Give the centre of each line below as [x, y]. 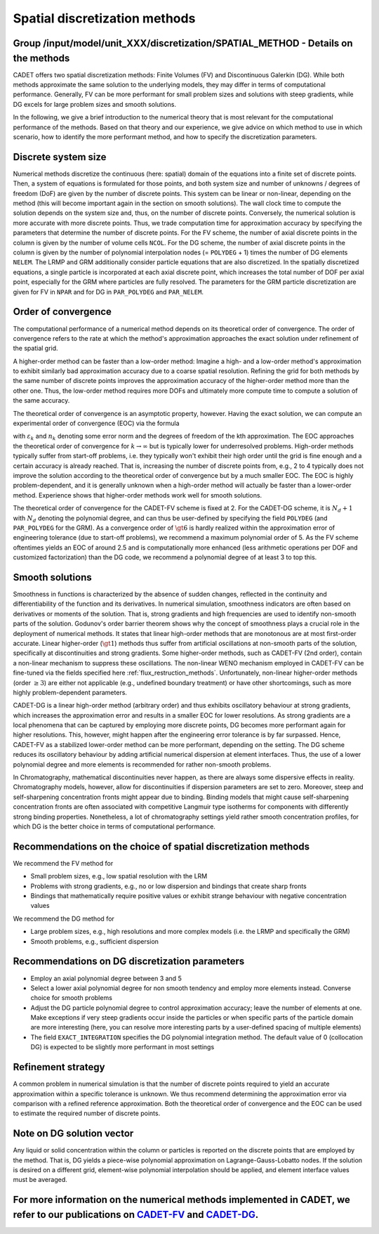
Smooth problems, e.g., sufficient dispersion [95, 941]
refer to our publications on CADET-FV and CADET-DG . [136, 1215]
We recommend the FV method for [63, 863]
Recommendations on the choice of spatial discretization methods [161, 846]
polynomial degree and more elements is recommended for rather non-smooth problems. [142, 764]
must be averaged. [40, 1180]
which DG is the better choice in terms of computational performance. [114, 826]
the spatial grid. [36, 349]
